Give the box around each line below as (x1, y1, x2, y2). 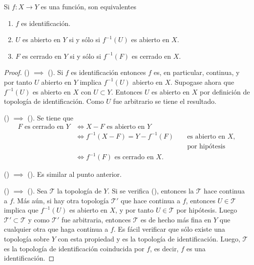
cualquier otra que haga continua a (4, 224, 108, 234)
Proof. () (4, 67, 30, 77)
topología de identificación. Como (4, 96, 104, 106)
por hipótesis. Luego (176, 205, 237, 215)
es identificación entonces (71, 67, 146, 77)
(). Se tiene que (27, 112, 74, 122)
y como (28, 214, 50, 224)
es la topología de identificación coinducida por (4, 243, 145, 253)
